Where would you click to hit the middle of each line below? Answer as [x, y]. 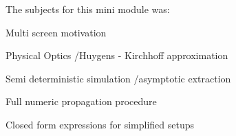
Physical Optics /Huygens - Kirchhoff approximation [117, 55]
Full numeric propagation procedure [81, 101]
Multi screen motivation [56, 32]
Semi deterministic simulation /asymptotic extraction [118, 78]
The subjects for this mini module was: [88, 9]
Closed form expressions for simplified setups [100, 124]
